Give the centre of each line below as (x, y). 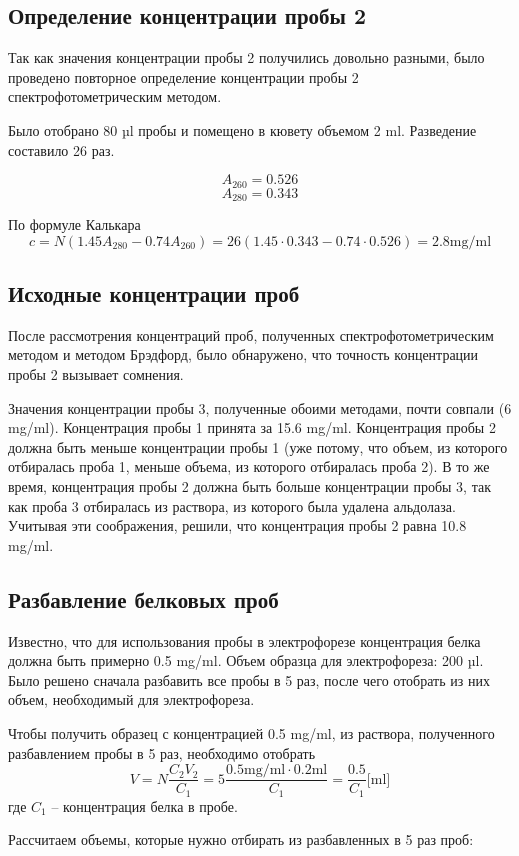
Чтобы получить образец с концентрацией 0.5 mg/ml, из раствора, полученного (251, 732)
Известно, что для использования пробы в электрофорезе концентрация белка (244, 640)
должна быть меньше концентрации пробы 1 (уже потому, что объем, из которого (258, 446)
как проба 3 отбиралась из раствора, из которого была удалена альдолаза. (232, 505)
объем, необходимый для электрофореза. (131, 699)
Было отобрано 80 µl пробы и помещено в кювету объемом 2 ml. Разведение (242, 129)
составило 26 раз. (61, 149)
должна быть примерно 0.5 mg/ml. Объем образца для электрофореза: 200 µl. (246, 660)
